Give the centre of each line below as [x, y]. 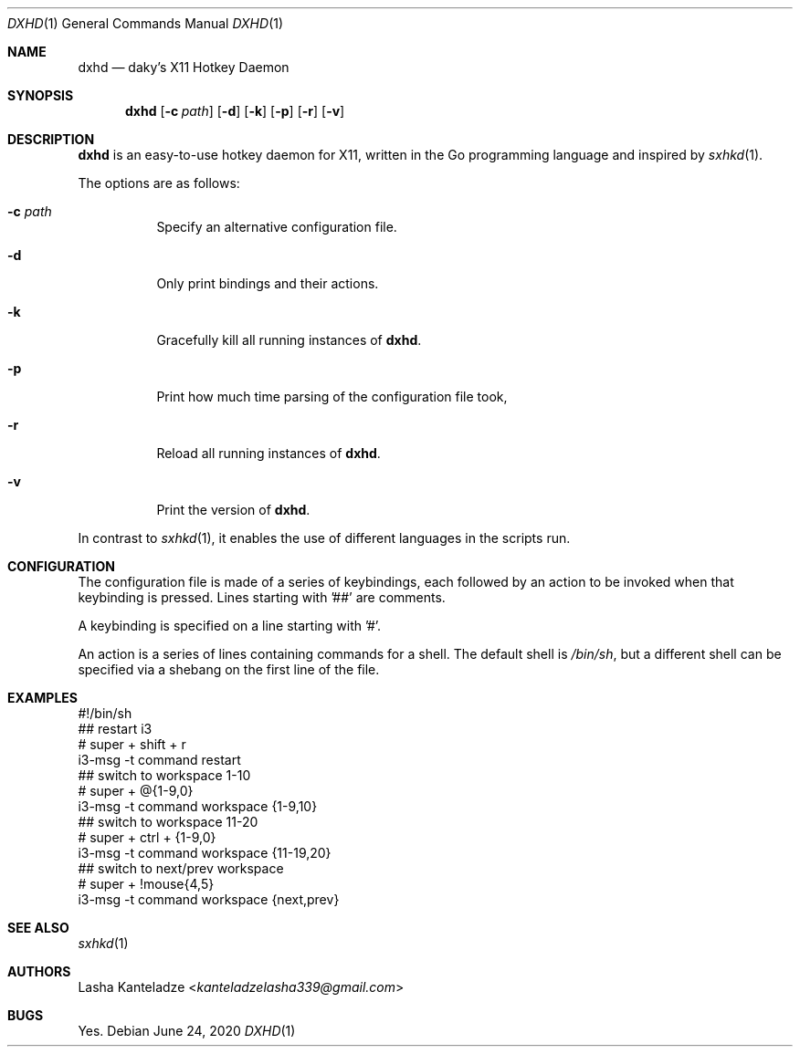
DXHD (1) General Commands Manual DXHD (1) [146, 23]
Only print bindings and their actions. [268, 283]
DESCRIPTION [51, 139]
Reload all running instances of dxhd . [268, 453]
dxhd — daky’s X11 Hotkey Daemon [184, 67]
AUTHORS [39, 971]
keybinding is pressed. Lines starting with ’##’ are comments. [262, 597]
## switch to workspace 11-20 [168, 822]
